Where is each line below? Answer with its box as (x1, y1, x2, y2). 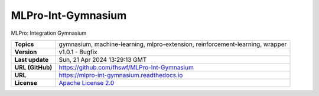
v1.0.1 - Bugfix (58, 48, 97, 56)
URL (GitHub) (14, 63, 53, 71)
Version (14, 48, 37, 56)
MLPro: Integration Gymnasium (11, 29, 87, 37)
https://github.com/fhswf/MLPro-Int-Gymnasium (58, 63, 194, 71)
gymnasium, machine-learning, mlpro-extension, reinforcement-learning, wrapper (58, 40, 287, 48)
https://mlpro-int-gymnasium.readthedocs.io (58, 71, 183, 79)
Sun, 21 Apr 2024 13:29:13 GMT (58, 55, 147, 64)
